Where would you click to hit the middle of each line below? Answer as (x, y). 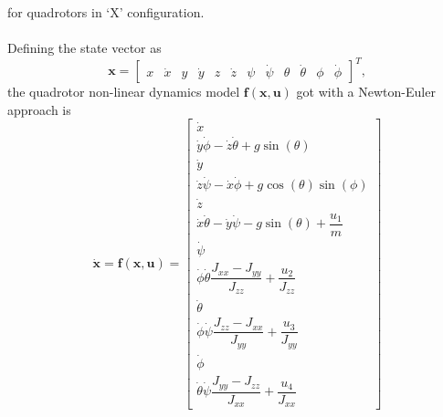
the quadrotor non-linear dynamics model (124, 92)
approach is (39, 109)
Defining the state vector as (84, 48)
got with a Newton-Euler (366, 92)
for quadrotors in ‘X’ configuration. (106, 12)
